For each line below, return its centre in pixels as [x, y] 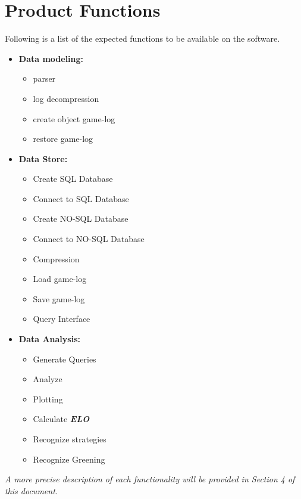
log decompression [66, 98]
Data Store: [43, 158]
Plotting [48, 399]
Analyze [48, 379]
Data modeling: [51, 58]
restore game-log [63, 139]
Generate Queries [65, 359]
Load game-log [60, 279]
